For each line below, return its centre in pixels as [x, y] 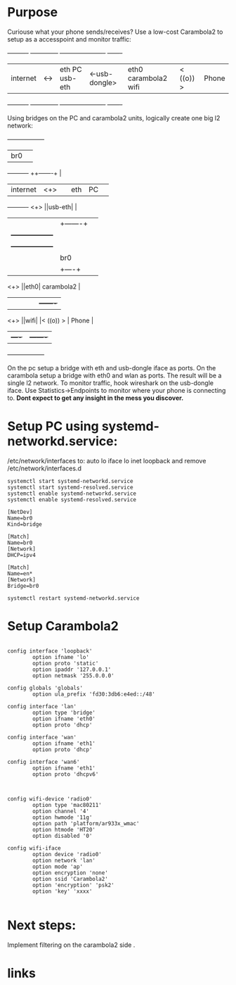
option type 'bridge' [64, 713]
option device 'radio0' [67, 854]
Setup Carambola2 [63, 626]
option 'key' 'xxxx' [63, 891]
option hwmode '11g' [63, 817]
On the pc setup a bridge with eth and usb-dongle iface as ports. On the [112, 368]
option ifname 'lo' [61, 657]
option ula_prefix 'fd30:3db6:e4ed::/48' [94, 694]
